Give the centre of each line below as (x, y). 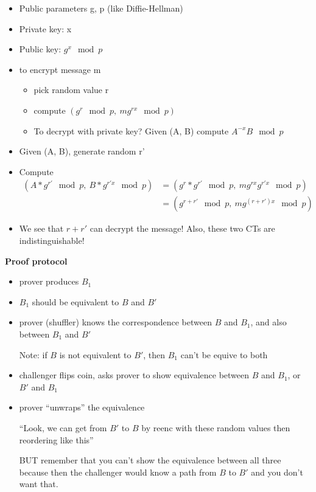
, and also (269, 322)
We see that (41, 228)
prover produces (49, 281)
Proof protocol (36, 261)
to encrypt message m (60, 69)
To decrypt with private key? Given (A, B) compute (131, 130)
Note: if (33, 354)
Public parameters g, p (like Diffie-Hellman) (101, 8)
